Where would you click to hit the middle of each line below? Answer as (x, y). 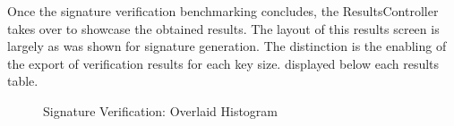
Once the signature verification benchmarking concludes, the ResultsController (223, 11)
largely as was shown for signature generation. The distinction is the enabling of (227, 46)
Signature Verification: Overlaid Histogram (160, 110)
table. (23, 81)
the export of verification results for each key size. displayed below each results (223, 63)
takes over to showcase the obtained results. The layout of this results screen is (223, 28)
